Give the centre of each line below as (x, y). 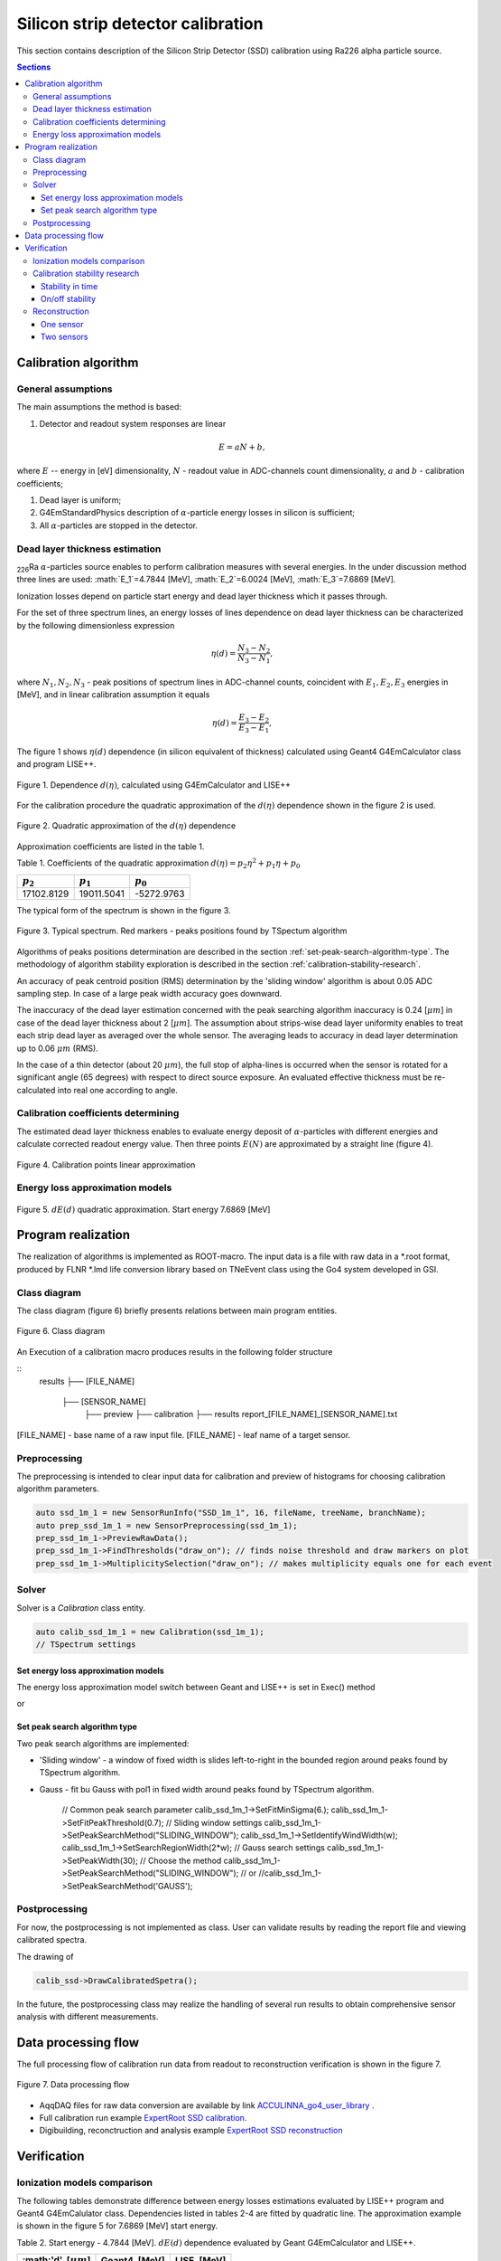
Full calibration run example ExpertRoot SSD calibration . (143, 2117)
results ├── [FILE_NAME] (87, 1381)
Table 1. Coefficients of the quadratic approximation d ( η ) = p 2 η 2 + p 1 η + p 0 (158, 864)
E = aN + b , (241, 447)
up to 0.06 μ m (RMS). (57, 1048)
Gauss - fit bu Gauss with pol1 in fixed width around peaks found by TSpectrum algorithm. (207, 1789)
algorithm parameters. (58, 1489)
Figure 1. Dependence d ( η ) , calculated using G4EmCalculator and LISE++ (153, 785)
